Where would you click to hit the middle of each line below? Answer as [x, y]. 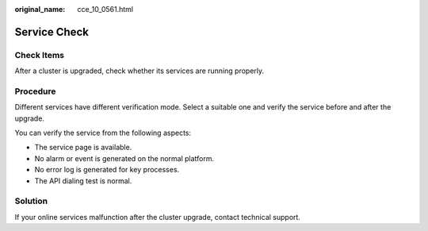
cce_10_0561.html [105, 9]
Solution [31, 201]
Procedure [35, 91]
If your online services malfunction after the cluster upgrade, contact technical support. [158, 217]
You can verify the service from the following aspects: [103, 133]
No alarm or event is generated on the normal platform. [124, 158]
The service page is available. [83, 148]
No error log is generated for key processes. [107, 170]
